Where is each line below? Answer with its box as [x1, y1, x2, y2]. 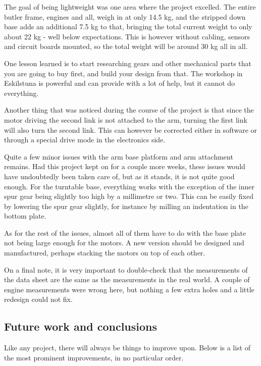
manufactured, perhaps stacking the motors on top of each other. [4, 247, 205, 258]
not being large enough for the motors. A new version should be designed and [4, 237, 244, 248]
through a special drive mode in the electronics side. [4, 134, 166, 145]
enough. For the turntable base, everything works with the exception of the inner [4, 181, 255, 191]
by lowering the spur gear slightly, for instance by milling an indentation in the [4, 200, 248, 211]
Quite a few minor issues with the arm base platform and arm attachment [4, 151, 233, 162]
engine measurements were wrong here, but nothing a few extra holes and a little [4, 284, 254, 294]
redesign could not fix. [4, 294, 73, 304]
